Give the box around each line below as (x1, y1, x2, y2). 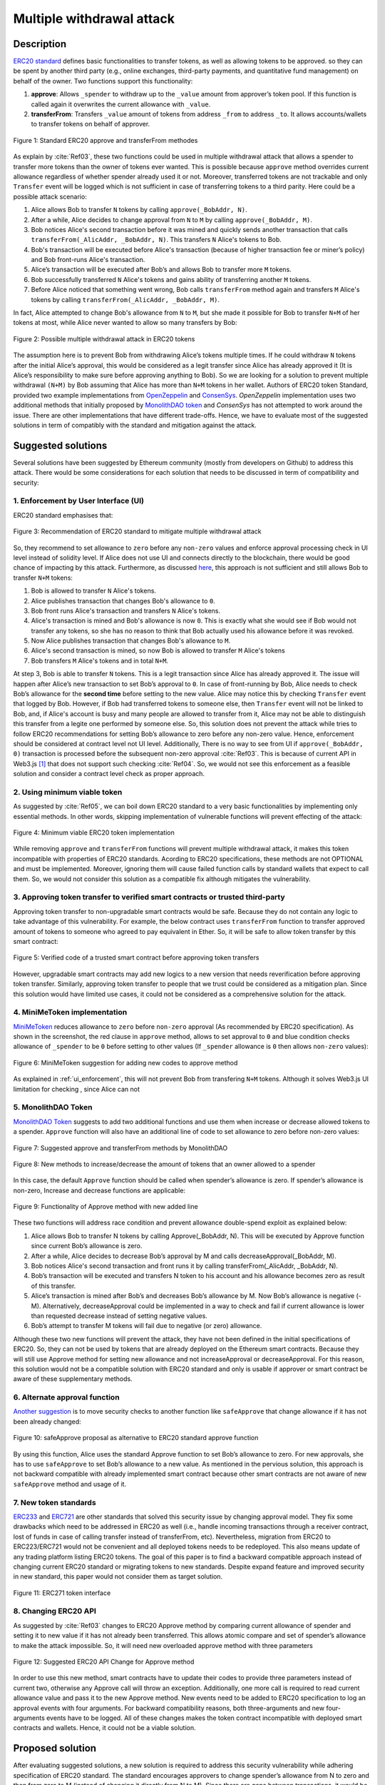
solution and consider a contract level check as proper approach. (13, 770, 205, 778)
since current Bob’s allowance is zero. (31, 1242, 143, 1250)
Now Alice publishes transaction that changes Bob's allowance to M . (31, 636, 231, 645)
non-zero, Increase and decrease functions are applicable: (13, 1186, 185, 1195)
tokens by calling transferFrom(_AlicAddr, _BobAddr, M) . (31, 295, 220, 303)
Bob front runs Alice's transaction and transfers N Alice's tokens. (31, 606, 221, 615)
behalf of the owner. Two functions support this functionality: (13, 76, 193, 85)
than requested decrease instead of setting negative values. (31, 1312, 208, 1320)
